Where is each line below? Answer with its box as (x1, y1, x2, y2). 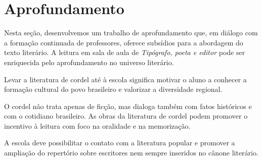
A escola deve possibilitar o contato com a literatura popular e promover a (4, 137, 235, 148)
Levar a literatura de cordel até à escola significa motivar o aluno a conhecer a (4, 74, 247, 84)
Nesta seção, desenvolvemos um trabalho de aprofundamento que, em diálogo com (4, 27, 258, 38)
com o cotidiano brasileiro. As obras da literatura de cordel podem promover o (4, 111, 248, 121)
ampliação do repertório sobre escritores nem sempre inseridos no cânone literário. (4, 147, 258, 158)
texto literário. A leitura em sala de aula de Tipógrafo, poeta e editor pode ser (4, 47, 245, 58)
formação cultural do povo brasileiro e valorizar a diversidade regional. (4, 84, 223, 94)
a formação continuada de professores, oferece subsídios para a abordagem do (4, 37, 243, 47)
